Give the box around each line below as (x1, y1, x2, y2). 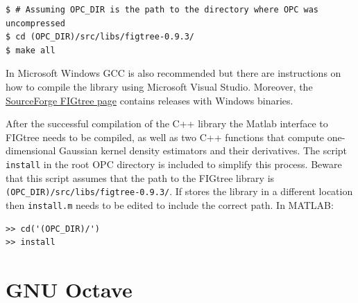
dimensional (6, 143, 56, 158)
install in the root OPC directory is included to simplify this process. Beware (6, 156, 342, 171)
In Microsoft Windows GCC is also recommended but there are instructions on (6, 66, 341, 80)
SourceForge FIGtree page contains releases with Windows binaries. (6, 93, 293, 107)
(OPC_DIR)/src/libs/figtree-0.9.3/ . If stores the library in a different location (6, 184, 353, 199)
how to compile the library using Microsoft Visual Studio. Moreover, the (6, 79, 313, 93)
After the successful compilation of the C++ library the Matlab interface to (6, 116, 328, 131)
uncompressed (6, 18, 65, 28)
